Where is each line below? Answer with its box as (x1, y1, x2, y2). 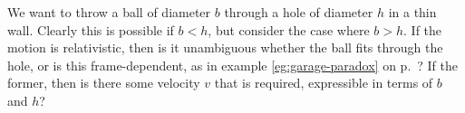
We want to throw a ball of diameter (7, 3, 211, 21)
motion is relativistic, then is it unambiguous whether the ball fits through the (7, 38, 443, 57)
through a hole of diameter (224, 3, 373, 21)
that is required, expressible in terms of (214, 73, 433, 92)
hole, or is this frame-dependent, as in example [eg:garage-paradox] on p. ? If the (7, 55, 459, 74)
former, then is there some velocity (7, 73, 200, 92)
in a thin (388, 3, 437, 21)
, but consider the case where (208, 20, 370, 39)
